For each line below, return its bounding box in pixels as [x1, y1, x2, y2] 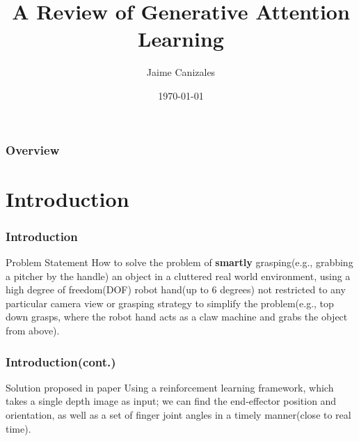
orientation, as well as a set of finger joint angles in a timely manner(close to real [6, 407, 351, 421]
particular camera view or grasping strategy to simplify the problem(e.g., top [6, 295, 334, 310]
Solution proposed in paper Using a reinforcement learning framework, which [6, 380, 334, 394]
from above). [6, 323, 60, 337]
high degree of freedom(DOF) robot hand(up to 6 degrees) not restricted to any [6, 282, 346, 297]
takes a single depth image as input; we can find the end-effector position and [6, 394, 337, 408]
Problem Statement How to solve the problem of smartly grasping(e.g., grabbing [6, 255, 353, 270]
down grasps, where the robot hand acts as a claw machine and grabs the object [6, 309, 348, 324]
